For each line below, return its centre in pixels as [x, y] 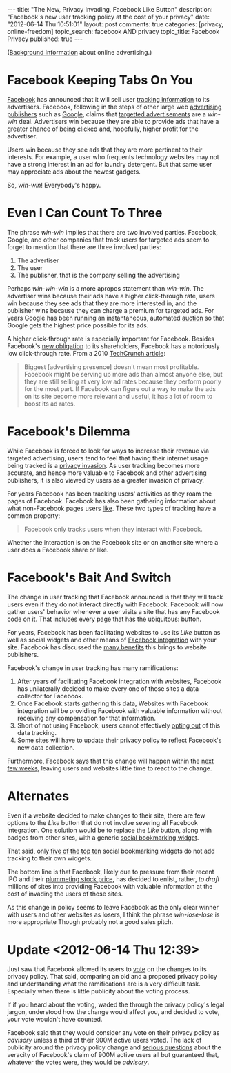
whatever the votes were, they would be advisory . [78, 1062]
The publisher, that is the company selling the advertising [99, 275]
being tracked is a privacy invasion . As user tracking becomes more [103, 465]
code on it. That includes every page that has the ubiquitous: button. [104, 619]
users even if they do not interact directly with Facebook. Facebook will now [115, 604]
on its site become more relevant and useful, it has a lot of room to [118, 396]
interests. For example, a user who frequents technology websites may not [113, 156]
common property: [34, 515]
